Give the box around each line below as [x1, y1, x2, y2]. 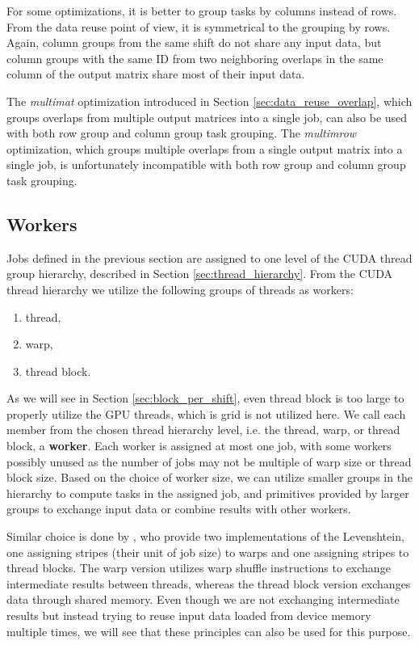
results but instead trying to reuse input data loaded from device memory [6, 607, 371, 624]
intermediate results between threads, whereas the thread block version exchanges [6, 575, 411, 592]
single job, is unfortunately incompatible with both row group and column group [6, 156, 406, 173]
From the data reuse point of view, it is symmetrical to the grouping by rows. [6, 18, 391, 35]
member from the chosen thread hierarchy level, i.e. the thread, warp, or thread [6, 421, 400, 438]
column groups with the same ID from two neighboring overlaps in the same [6, 49, 383, 66]
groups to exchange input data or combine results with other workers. [6, 500, 351, 517]
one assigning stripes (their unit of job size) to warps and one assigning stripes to [6, 543, 409, 560]
